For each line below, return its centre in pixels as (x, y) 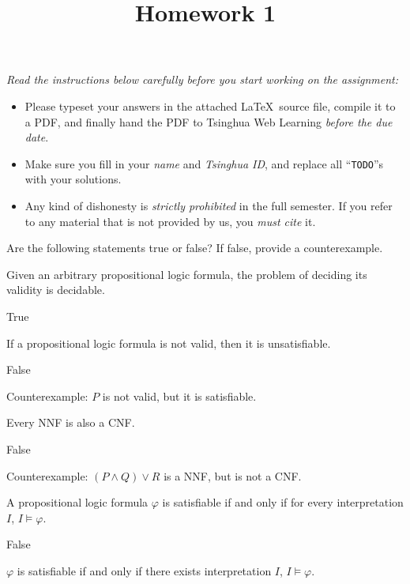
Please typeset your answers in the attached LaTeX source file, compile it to (210, 105)
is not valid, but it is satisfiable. (179, 396)
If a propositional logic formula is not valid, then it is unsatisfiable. (169, 343)
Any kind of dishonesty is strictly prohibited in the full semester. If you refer (209, 205)
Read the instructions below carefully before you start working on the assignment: (202, 79)
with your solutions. (73, 179)
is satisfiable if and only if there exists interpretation (144, 570)
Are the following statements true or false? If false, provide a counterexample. (195, 248)
